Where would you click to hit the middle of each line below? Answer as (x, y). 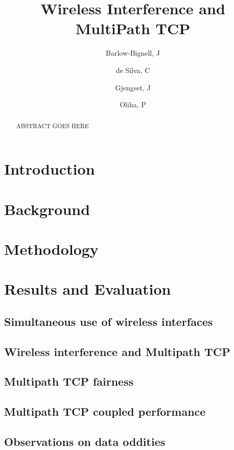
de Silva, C (133, 70)
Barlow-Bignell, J (133, 53)
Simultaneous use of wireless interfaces (109, 321)
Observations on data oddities (85, 441)
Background (47, 209)
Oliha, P (133, 104)
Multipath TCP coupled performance (105, 411)
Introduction (50, 169)
